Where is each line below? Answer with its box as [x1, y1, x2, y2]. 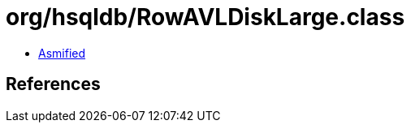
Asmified [38, 45, 86, 60]
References [6, 74, 101, 95]
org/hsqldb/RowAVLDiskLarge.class [6, 3, 405, 31]
